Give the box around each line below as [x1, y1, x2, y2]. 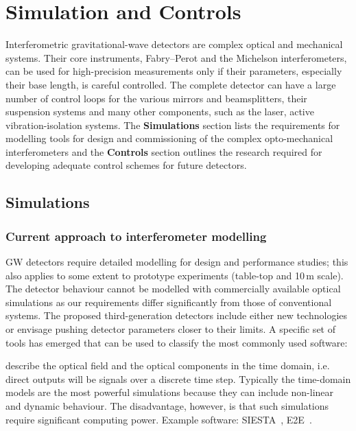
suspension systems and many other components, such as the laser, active [5, 104, 314, 119]
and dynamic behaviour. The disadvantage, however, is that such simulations [5, 399, 329, 412]
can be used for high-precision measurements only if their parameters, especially [5, 64, 342, 78]
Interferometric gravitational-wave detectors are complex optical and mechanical [5, 37, 343, 51]
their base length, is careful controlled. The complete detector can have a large [5, 77, 336, 91]
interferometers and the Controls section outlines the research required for [5, 144, 322, 159]
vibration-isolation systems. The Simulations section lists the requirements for [5, 117, 340, 132]
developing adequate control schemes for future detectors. [5, 158, 247, 172]
